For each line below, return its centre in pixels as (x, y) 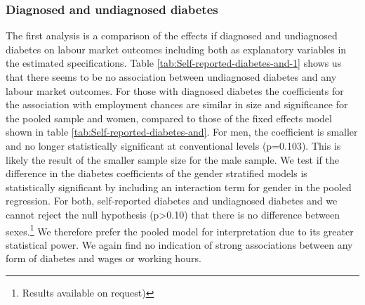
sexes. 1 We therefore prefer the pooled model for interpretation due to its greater (180, 230)
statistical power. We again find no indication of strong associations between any (179, 244)
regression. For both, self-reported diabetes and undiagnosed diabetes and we (172, 201)
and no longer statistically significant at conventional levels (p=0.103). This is (173, 145)
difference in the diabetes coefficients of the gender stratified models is (157, 173)
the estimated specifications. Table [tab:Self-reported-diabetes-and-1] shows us (174, 63)
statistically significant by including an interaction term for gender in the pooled (179, 187)
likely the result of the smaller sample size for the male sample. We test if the (172, 159)
